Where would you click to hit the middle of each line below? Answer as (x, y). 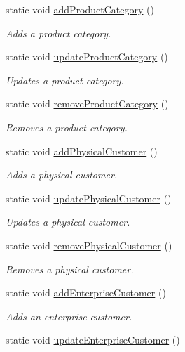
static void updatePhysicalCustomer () (89, 198)
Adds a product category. (59, 33)
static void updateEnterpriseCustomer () (93, 340)
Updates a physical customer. (68, 222)
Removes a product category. (67, 127)
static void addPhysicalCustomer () (82, 151)
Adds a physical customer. (62, 175)
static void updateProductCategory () (87, 57)
